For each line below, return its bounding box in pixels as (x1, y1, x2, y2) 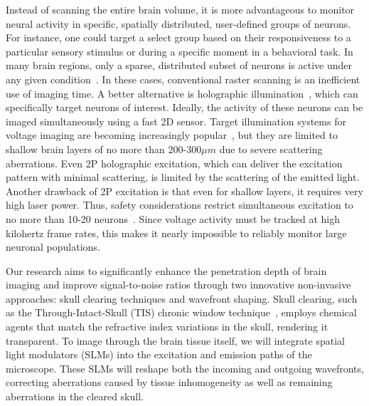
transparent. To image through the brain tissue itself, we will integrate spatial (6, 333, 345, 348)
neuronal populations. (6, 239, 100, 254)
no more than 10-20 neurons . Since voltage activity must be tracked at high (6, 211, 341, 226)
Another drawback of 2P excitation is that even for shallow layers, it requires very (6, 183, 363, 198)
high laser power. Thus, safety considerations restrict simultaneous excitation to (6, 197, 353, 212)
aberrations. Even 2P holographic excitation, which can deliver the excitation (6, 155, 343, 170)
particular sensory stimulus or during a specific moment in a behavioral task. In (6, 43, 353, 58)
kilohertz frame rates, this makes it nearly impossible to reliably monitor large (6, 225, 347, 240)
